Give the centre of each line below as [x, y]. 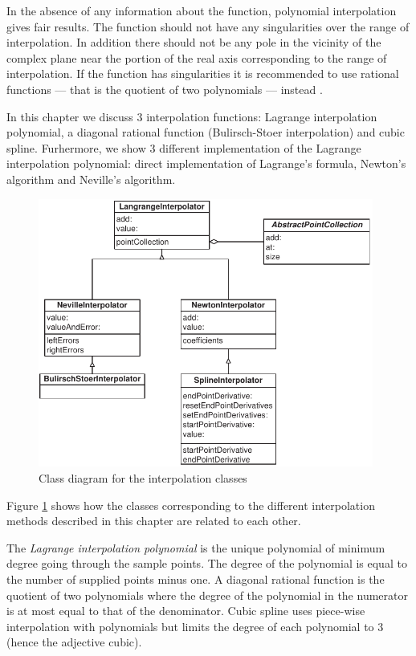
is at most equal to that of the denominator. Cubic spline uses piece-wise [186, 611]
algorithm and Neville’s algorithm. [91, 179]
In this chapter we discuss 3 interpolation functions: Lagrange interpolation [192, 116]
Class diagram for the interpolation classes [143, 478]
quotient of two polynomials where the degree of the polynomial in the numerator [207, 595]
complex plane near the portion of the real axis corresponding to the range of [197, 57]
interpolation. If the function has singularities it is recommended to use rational [203, 73]
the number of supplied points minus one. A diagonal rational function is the [196, 579]
